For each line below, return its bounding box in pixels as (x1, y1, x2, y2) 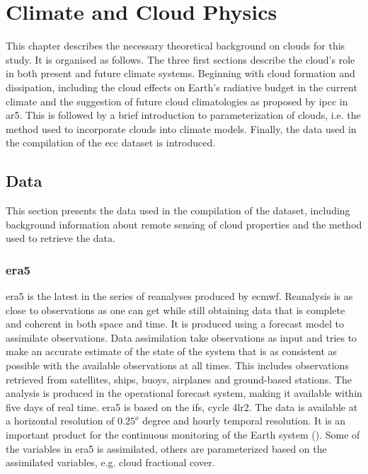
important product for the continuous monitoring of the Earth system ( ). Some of (6, 427, 360, 442)
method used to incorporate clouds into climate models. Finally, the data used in (6, 121, 357, 136)
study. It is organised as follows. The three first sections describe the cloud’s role (6, 52, 355, 67)
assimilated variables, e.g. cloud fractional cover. (6, 455, 215, 470)
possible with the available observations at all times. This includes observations (6, 358, 349, 373)
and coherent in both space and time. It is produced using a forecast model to (6, 316, 344, 331)
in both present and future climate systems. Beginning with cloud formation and (6, 66, 355, 81)
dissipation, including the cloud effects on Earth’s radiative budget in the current (6, 79, 357, 94)
